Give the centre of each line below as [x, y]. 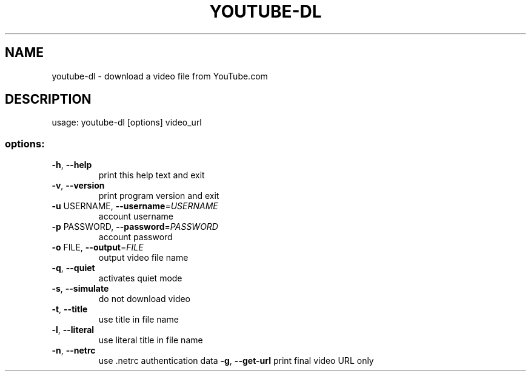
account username [136, 217]
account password [135, 237]
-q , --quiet [73, 268]
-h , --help [72, 165]
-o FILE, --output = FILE [98, 247]
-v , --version [78, 186]
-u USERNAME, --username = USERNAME [135, 206]
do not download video [145, 299]
